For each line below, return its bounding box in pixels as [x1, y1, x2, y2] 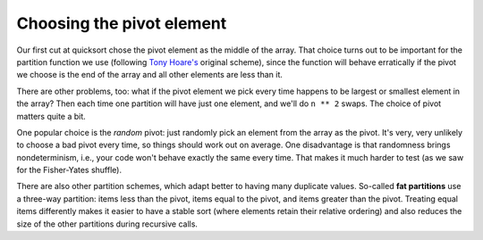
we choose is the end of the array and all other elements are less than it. [16, 70, 284, 80]
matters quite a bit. [16, 111, 87, 121]
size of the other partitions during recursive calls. [16, 219, 199, 229]
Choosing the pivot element [16, 13, 227, 33]
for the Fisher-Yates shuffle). [16, 165, 123, 176]
